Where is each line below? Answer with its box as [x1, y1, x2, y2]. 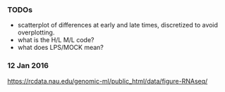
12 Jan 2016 [7, 61, 49, 71]
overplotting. [17, 28, 55, 37]
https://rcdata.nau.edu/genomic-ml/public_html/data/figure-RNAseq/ [7, 77, 208, 85]
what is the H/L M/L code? [17, 36, 95, 44]
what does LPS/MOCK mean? [17, 44, 104, 52]
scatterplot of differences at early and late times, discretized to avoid [17, 21, 219, 29]
